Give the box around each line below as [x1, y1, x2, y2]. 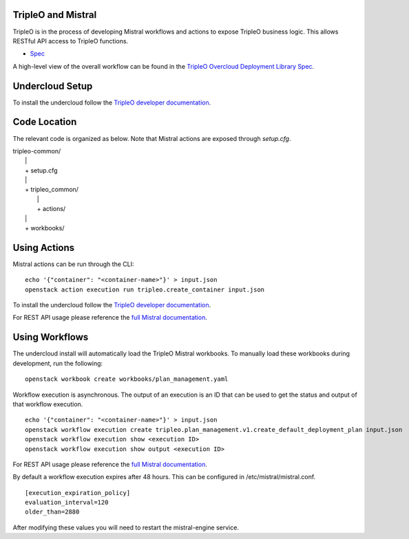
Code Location [12, 116, 77, 128]
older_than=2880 [25, 508, 80, 516]
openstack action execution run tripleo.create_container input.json [25, 285, 265, 294]
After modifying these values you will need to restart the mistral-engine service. [12, 523, 239, 531]
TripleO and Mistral [12, 9, 97, 21]
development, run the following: [12, 359, 103, 367]
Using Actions [12, 241, 75, 254]
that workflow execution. [12, 399, 83, 408]
